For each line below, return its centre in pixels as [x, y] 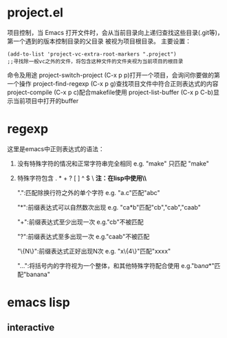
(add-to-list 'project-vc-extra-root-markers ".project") [92, 54]
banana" [38, 274]
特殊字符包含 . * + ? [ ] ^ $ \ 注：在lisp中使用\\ [82, 178]
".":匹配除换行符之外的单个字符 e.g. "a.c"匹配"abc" [88, 192]
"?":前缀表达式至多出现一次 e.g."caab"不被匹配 [83, 236]
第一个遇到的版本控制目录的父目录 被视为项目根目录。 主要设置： [99, 41]
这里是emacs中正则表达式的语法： [56, 148]
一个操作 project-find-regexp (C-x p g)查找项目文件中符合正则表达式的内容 [113, 83]
